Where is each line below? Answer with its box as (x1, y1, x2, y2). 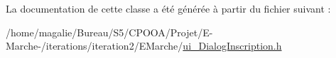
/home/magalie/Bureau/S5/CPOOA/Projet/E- (6, 24, 213, 39)
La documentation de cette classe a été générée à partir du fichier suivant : (6, 1, 331, 15)
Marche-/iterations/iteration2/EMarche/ (6, 38, 183, 53)
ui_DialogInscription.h (183, 38, 282, 53)
